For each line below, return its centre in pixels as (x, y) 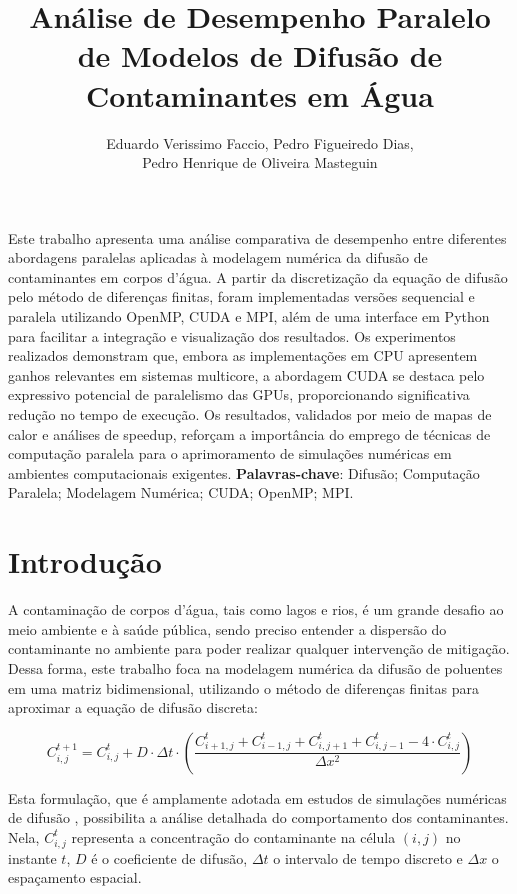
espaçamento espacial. (75, 877)
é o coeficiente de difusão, (169, 857)
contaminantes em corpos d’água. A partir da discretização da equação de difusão (258, 276)
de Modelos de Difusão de (260, 55)
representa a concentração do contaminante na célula (233, 836)
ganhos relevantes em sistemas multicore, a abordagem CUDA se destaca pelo (246, 374)
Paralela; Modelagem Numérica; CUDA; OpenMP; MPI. (181, 492)
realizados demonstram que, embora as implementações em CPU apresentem (243, 355)
